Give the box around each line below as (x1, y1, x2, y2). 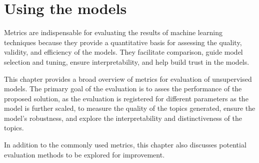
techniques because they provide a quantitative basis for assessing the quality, (4, 37, 242, 47)
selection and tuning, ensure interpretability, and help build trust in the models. (4, 56, 249, 67)
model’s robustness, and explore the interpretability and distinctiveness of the (4, 112, 242, 123)
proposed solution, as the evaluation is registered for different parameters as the (4, 93, 248, 103)
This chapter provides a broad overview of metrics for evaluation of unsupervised (4, 73, 252, 84)
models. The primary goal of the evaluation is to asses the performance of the (4, 83, 242, 94)
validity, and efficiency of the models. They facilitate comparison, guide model (4, 47, 243, 57)
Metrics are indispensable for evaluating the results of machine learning (4, 27, 222, 38)
